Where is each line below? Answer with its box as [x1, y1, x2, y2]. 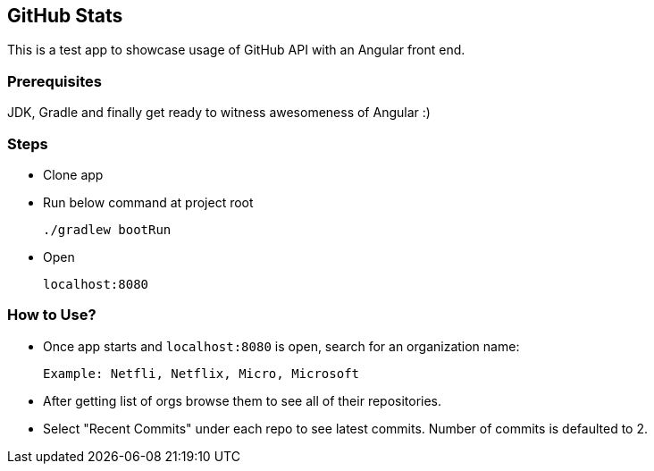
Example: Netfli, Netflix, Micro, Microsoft [43, 366, 360, 381]
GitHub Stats [7, 4, 123, 27]
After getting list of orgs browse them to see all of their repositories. [43, 392, 442, 408]
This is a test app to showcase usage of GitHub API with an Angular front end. [7, 42, 465, 58]
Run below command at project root [43, 194, 254, 210]
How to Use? [7, 306, 96, 324]
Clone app [43, 166, 104, 182]
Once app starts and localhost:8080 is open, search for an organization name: [43, 338, 520, 354]
